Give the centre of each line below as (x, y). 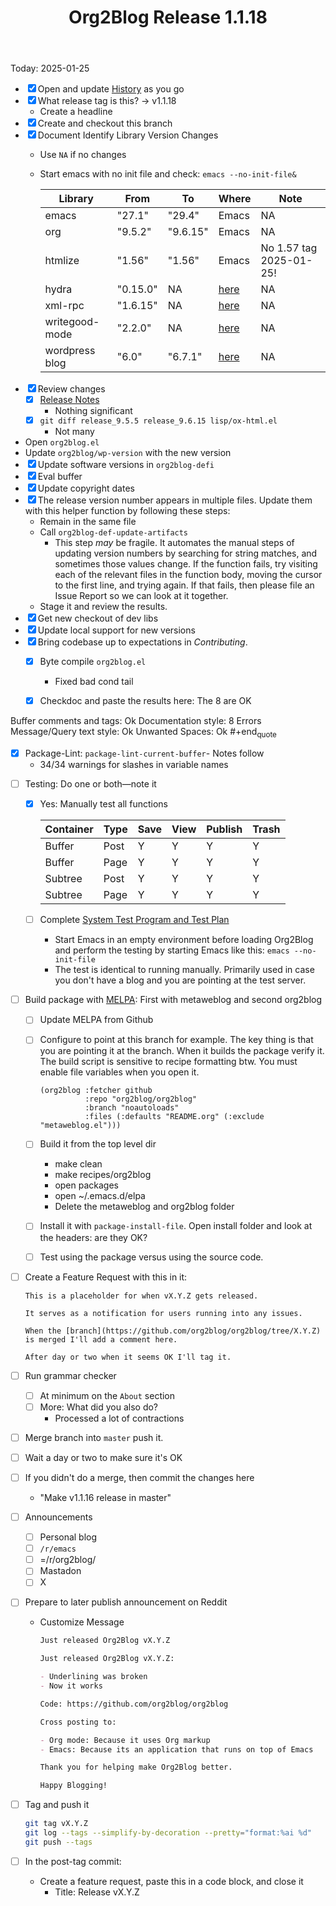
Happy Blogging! (73, 1786)
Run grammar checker (70, 1375)
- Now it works (71, 1686)
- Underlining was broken (93, 1677)
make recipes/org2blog (103, 1175)
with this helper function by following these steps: (127, 511)
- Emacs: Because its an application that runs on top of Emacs (176, 1749)
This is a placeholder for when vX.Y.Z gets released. (141, 1296)
